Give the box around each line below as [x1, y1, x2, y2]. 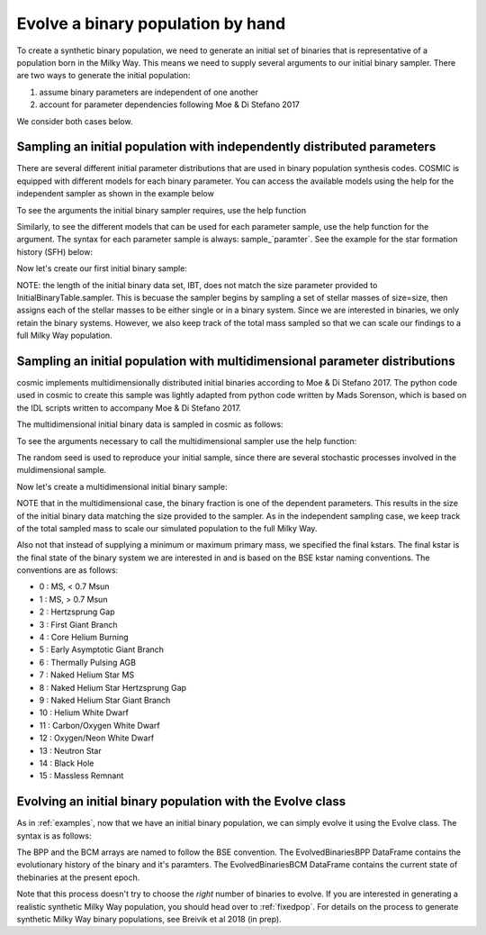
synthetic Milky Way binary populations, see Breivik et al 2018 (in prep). [16, 913, 283, 924]
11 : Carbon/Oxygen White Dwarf [39, 720, 161, 731]
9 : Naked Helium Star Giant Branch [39, 694, 171, 705]
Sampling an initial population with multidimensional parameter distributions [16, 353, 455, 368]
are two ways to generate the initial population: [16, 70, 191, 81]
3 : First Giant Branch [39, 619, 118, 630]
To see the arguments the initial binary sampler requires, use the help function [16, 204, 306, 215]
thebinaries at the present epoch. [16, 872, 140, 883]
